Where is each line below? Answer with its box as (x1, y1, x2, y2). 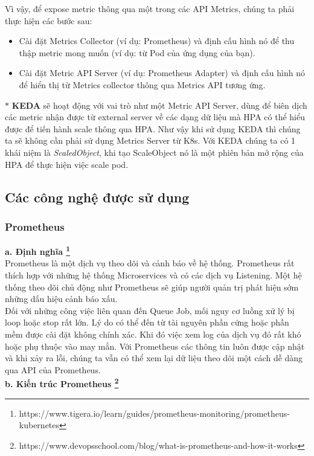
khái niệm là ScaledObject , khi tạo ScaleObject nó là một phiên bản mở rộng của (5, 146, 304, 158)
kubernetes (19, 419, 60, 431)
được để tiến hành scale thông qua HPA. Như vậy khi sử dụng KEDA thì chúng (5, 122, 301, 135)
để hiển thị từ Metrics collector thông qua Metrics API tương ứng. (19, 78, 266, 91)
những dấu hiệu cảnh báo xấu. (5, 292, 118, 305)
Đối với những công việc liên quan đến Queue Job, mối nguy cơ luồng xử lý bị (5, 304, 295, 316)
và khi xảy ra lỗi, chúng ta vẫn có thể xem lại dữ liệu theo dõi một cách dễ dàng (5, 352, 303, 364)
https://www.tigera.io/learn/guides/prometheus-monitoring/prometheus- (19, 406, 290, 419)
